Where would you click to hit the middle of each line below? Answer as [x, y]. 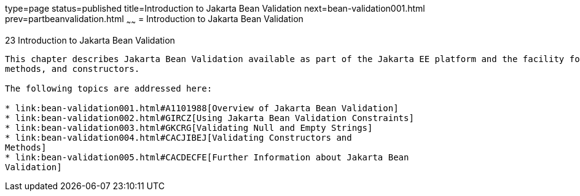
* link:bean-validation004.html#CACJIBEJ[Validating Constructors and [178, 137]
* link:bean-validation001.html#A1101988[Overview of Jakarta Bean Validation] [202, 108]
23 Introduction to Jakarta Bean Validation [90, 40]
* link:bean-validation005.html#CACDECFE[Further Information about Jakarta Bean [207, 157]
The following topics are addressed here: [109, 88]
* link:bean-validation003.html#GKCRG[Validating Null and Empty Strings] [189, 127]
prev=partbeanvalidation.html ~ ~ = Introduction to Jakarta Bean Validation [154, 20]
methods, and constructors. [72, 69]
